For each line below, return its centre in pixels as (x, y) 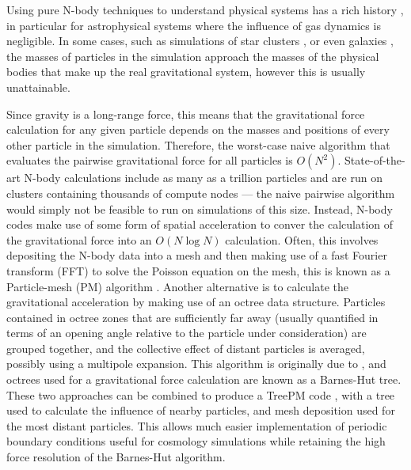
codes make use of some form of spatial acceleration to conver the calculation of (200, 224)
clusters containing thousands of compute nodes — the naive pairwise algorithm (201, 193)
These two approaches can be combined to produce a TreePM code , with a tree (201, 394)
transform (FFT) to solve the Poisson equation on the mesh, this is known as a (198, 270)
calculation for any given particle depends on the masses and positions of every (198, 129)
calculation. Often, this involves (302, 239)
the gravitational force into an (79, 239)
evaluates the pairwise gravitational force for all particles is (150, 160)
